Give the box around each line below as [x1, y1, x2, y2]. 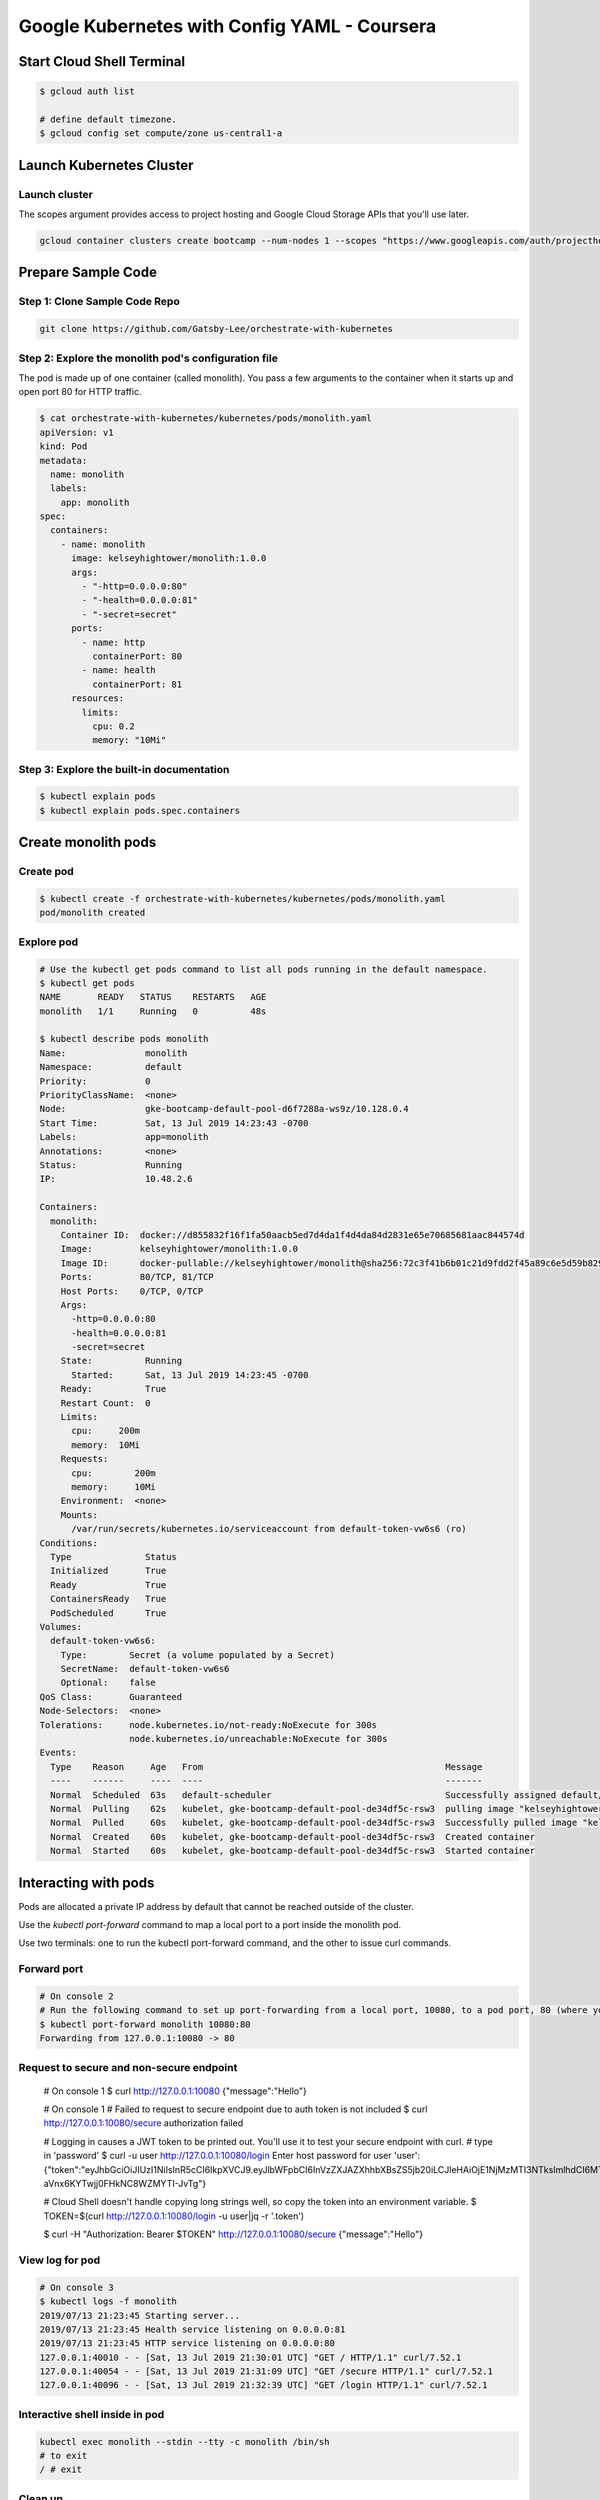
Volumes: [39, 1621, 83, 1632]
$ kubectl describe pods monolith [39, 1033, 209, 1045]
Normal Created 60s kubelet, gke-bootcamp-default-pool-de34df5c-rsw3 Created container [50, 1831, 535, 1842]
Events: [39, 1747, 77, 1759]
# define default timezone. [39, 113, 177, 125]
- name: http [81, 636, 146, 648]
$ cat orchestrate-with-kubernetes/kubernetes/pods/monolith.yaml [39, 413, 372, 424]
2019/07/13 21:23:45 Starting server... [39, 2310, 240, 2321]
